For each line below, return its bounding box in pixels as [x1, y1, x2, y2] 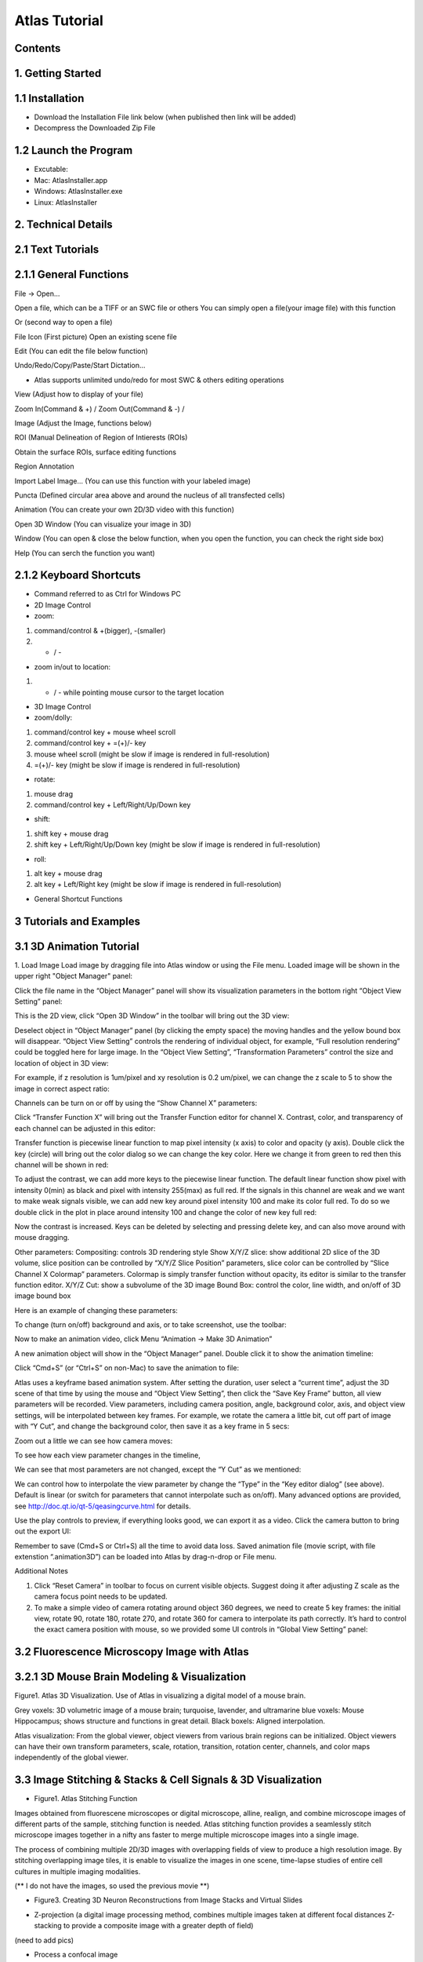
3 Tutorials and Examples [14, 914, 141, 928]
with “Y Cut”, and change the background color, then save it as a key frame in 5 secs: [14, 1421, 290, 1431]
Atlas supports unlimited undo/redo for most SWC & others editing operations [34, 375, 284, 385]
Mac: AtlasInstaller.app [34, 175, 108, 184]
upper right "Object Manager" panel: [14, 972, 133, 981]
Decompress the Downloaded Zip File [34, 123, 156, 133]
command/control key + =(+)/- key [34, 738, 146, 748]
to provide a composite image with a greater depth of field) [63, 1921, 254, 1931]
